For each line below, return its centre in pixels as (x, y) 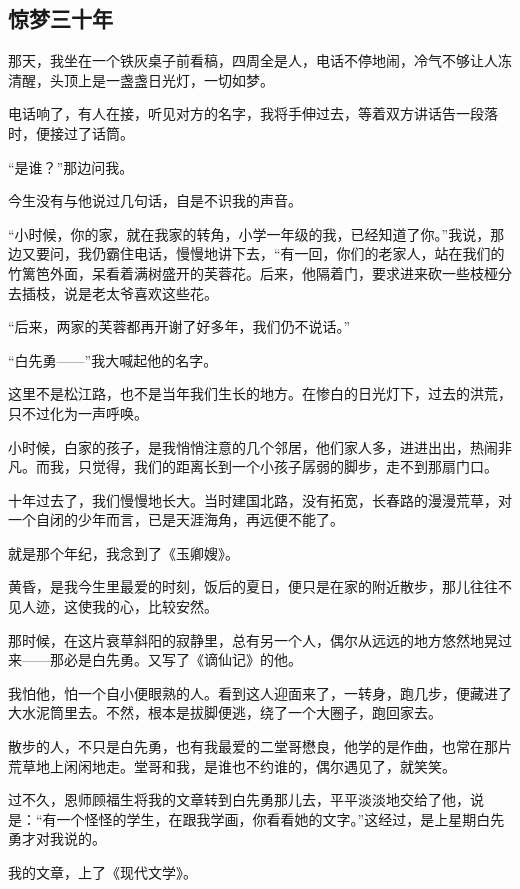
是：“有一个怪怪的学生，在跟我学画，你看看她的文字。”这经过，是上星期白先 (256, 818)
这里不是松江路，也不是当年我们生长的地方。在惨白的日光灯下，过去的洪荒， (260, 393)
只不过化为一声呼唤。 (78, 412)
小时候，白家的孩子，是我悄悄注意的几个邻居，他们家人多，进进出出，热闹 (253, 446)
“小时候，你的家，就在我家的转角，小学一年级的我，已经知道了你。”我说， (249, 233)
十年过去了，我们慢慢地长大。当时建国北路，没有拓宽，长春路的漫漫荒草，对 (260, 499)
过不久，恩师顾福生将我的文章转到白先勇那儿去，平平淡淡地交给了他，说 (246, 799)
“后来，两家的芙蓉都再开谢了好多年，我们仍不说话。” (179, 326)
